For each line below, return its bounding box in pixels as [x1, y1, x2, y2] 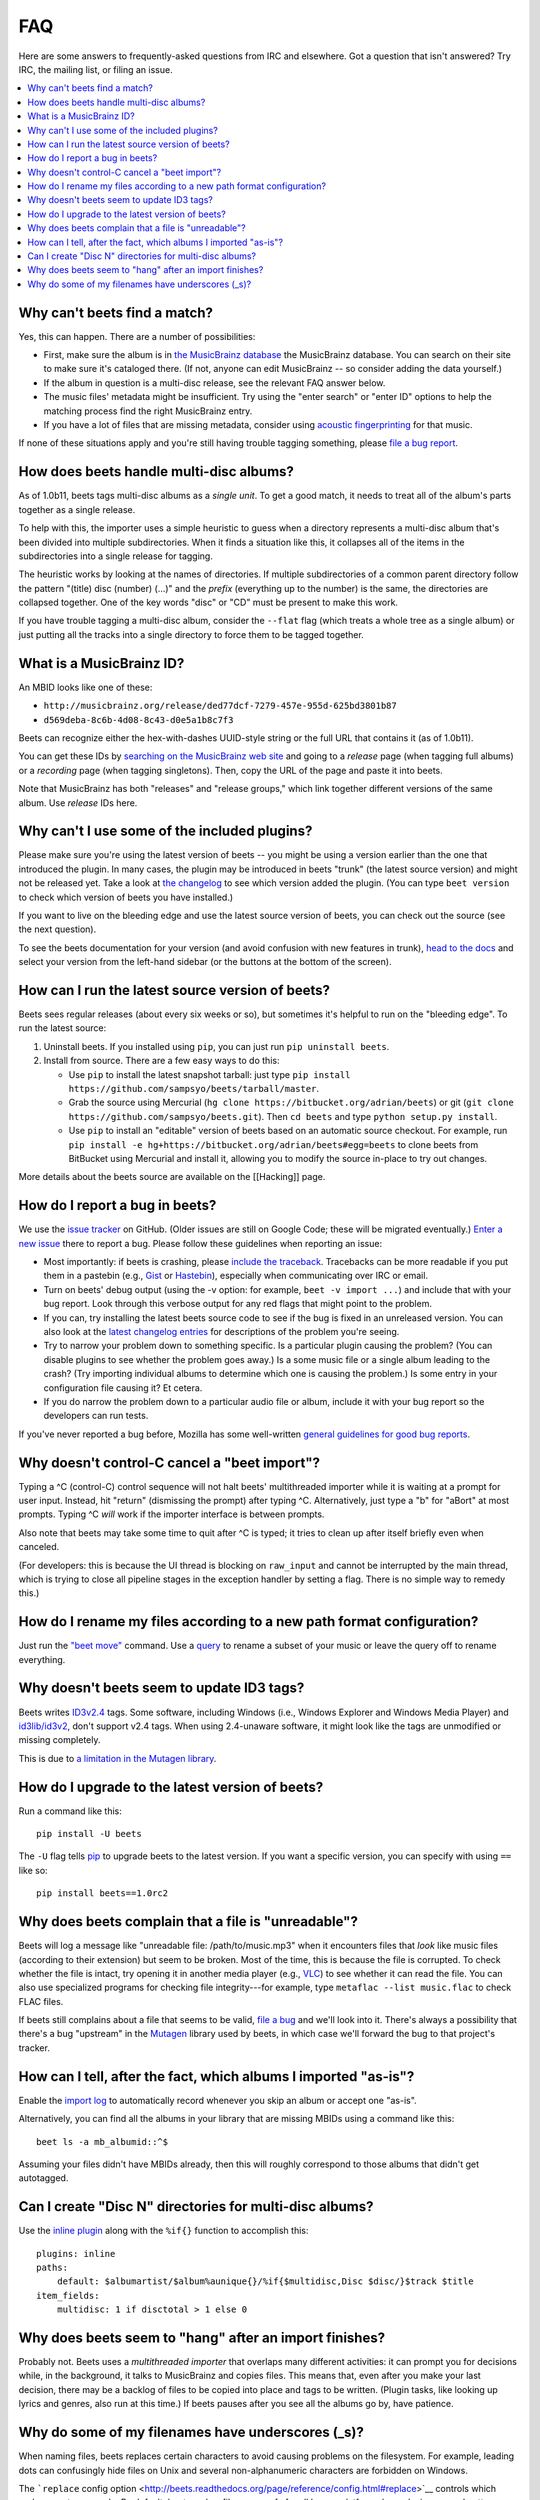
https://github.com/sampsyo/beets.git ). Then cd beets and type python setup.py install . [68, 1110, 498, 1122]
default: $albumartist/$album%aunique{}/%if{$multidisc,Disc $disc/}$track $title [56, 2276, 474, 2287]
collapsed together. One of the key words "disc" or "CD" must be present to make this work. [18, 596, 399, 609]
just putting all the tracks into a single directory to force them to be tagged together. [18, 628, 364, 640]
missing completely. [18, 1734, 101, 1746]
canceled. [18, 1541, 60, 1553]
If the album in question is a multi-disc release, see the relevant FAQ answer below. [43, 376, 386, 389]
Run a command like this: [18, 1805, 122, 1817]
